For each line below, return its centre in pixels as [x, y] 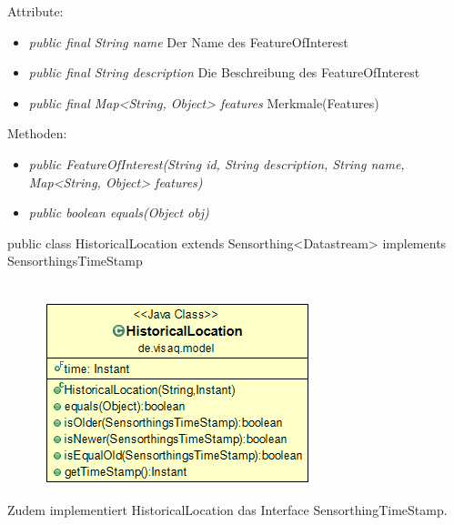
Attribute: [35, 11]
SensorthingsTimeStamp [75, 261]
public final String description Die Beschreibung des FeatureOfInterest [224, 72]
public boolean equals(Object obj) [119, 212]
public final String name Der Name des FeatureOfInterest [188, 41]
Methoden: [37, 133]
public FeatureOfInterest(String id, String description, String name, [217, 163]
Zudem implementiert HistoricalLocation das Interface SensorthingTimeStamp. [227, 510]
